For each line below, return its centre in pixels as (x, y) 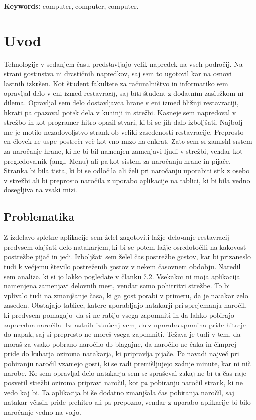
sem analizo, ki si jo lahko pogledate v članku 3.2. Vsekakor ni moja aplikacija (122, 276)
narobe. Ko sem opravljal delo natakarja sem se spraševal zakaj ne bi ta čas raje (125, 373)
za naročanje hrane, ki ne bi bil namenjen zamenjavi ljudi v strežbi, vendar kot (123, 151)
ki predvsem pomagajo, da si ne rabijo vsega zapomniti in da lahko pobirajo (119, 314)
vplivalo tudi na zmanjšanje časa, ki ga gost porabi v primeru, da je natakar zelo (126, 295)
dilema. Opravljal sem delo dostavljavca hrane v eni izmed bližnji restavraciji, (121, 103)
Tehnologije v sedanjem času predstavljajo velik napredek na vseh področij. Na (123, 64)
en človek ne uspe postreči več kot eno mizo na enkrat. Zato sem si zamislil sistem (128, 141)
